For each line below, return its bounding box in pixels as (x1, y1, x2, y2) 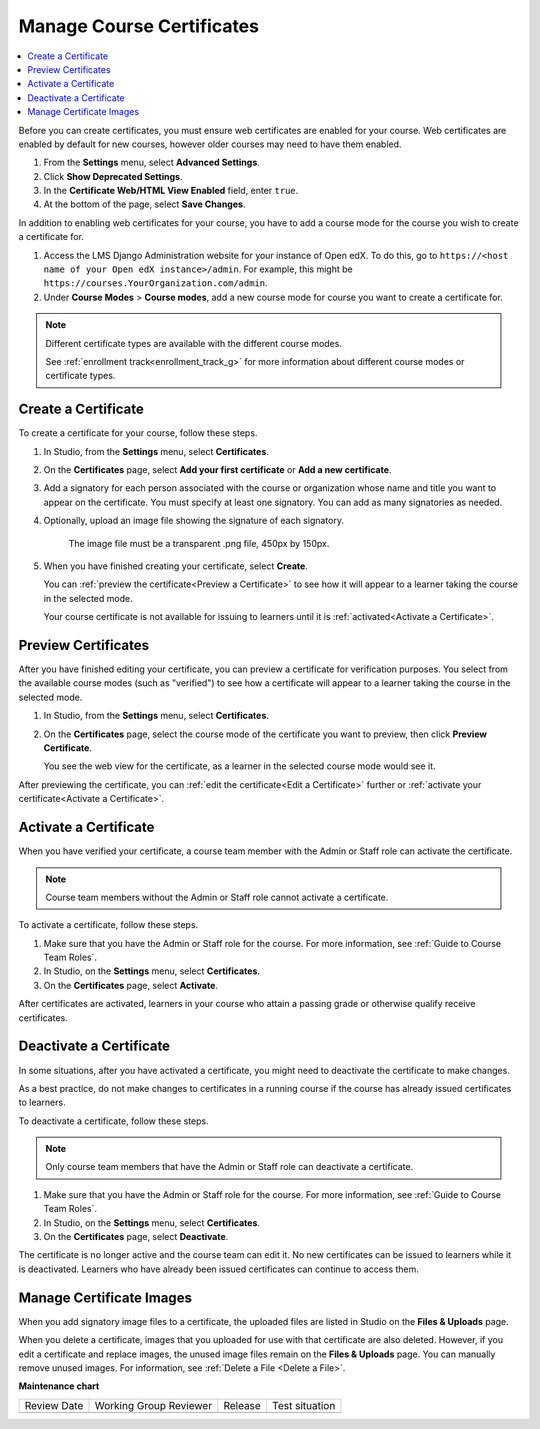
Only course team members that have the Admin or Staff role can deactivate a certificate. (45, 1161, 414, 1173)
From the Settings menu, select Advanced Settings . (43, 156, 260, 169)
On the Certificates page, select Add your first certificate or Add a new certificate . (43, 464, 392, 476)
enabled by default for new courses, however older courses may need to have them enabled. (18, 138, 402, 150)
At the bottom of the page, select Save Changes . (43, 198, 246, 210)
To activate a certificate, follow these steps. (18, 919, 199, 931)
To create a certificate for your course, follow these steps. (18, 427, 258, 439)
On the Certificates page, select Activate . (43, 979, 219, 991)
